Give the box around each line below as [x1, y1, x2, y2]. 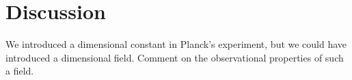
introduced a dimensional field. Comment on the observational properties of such [5, 50, 344, 64]
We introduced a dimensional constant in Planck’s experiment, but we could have [5, 37, 347, 51]
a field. [5, 64, 34, 78]
